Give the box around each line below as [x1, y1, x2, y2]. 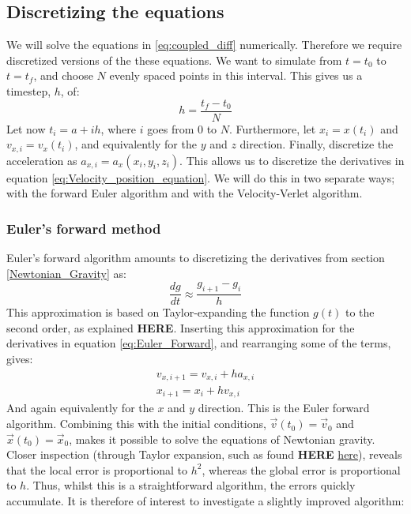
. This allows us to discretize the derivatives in [179, 152, 405, 168]
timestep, [6, 82, 51, 99]
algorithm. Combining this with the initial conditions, [6, 415, 266, 432]
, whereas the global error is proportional [202, 461, 401, 478]
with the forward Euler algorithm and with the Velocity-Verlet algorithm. [6, 185, 363, 201]
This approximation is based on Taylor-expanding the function [6, 304, 310, 321]
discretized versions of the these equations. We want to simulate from [6, 51, 342, 68]
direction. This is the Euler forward [198, 400, 370, 416]
